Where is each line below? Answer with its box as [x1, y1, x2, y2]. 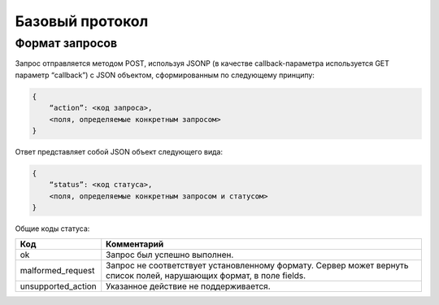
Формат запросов [15, 36, 118, 50]
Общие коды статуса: [15, 224, 90, 233]
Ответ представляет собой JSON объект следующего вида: [15, 146, 224, 156]
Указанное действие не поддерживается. [106, 281, 272, 292]
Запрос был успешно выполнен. [106, 249, 234, 260]
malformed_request [20, 265, 95, 277]
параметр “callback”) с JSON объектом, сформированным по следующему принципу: [15, 70, 315, 80]
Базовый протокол [15, 12, 149, 30]
